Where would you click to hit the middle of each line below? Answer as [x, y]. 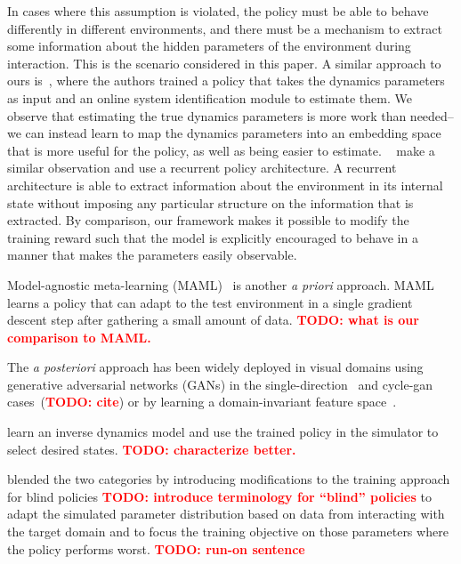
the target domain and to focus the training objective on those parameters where [228, 532]
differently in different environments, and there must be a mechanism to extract [225, 28]
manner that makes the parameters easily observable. [152, 255]
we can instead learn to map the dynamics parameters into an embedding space [224, 133]
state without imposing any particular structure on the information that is [210, 202]
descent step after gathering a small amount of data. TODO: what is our [213, 320]
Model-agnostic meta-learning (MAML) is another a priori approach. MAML [221, 284]
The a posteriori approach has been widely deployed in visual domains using [215, 367]
